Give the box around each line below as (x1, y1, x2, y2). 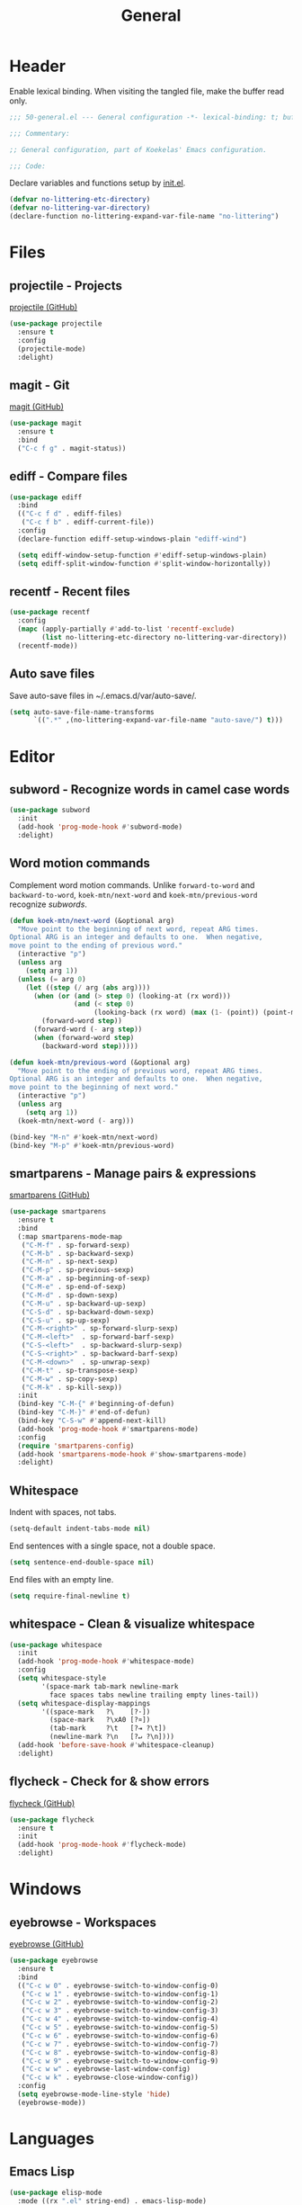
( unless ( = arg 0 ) (17, 974, 87, 983)
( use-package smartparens (9, 1207, 106, 1216)
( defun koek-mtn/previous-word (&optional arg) (9, 1058, 191, 1067)
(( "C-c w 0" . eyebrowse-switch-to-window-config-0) (17, 1981, 219, 1990)
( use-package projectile (9, 319, 102, 328)
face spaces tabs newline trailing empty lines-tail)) (49, 1690, 259, 1699)
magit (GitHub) (9, 401, 65, 412)
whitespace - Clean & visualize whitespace (9, 1617, 255, 1632)
